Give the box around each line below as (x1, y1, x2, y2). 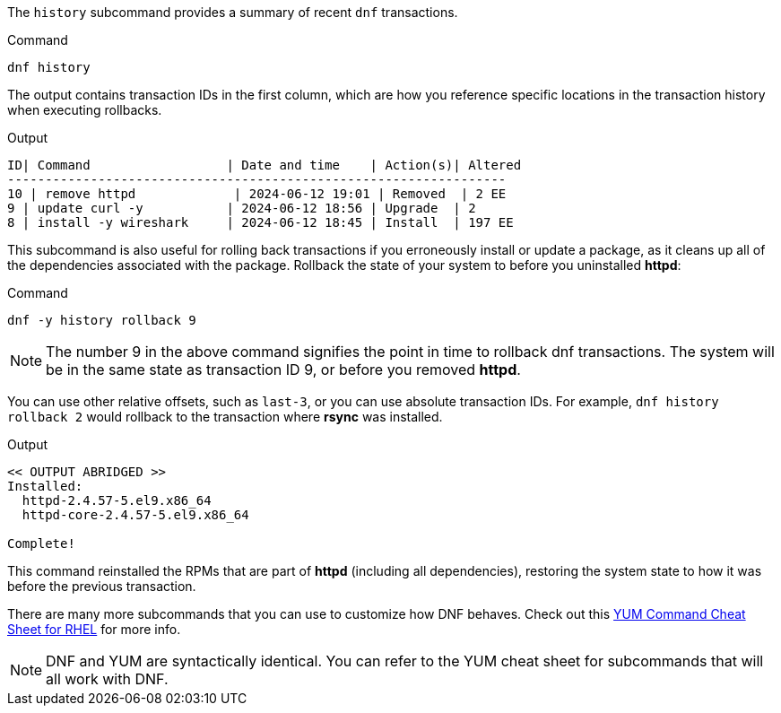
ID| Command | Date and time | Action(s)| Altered (7, 158, 522, 172)
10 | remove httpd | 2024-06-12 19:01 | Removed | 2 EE (7, 187, 507, 201)
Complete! (7, 536, 75, 551)
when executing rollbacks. (7, 102, 162, 117)
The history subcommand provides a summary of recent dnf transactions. (7, 4, 458, 20)
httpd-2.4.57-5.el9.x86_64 (22, 493, 212, 508)
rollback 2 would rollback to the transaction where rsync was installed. (7, 409, 443, 424)
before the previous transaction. (7, 578, 196, 594)
